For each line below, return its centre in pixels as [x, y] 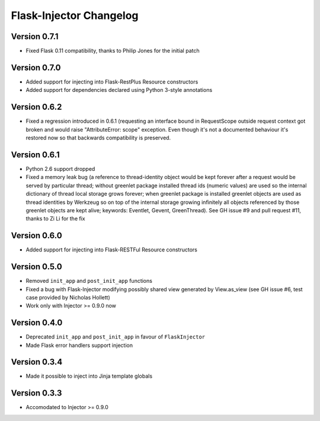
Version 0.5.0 [36, 267]
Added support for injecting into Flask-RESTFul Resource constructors [112, 250]
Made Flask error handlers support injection [79, 345]
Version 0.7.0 [36, 67]
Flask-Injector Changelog [75, 15]
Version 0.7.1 [35, 36]
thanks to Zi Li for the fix [55, 219]
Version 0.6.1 [35, 154]
